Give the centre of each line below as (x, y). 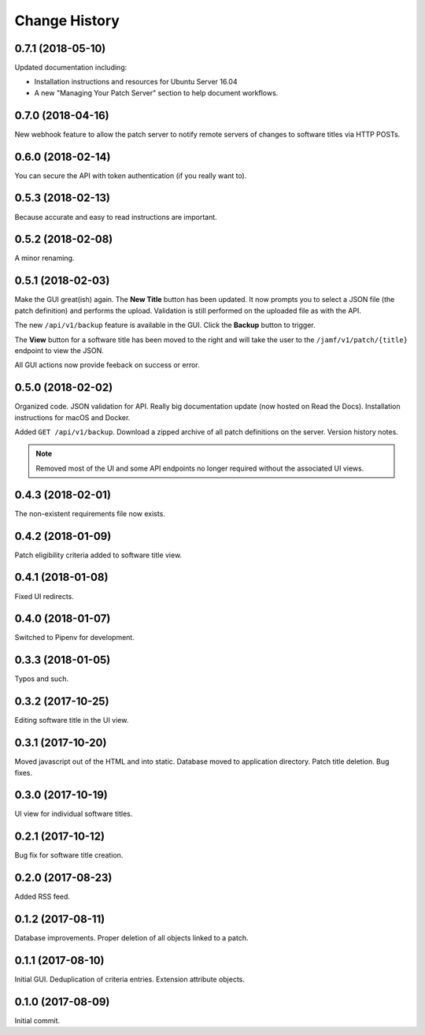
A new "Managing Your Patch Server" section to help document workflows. (156, 93)
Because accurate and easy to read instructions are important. (116, 217)
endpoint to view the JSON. (59, 350)
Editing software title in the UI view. (72, 720)
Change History (67, 20)
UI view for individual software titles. (74, 814)
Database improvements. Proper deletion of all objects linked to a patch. (131, 938)
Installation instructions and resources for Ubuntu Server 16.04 (136, 82)
